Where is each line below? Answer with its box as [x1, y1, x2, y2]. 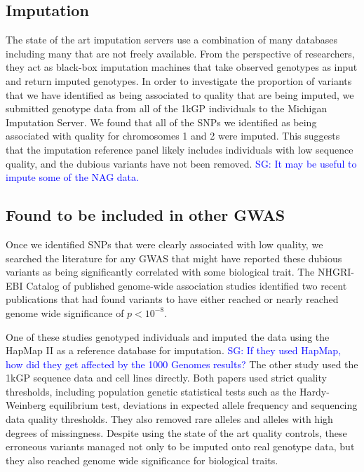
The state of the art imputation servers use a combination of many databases [6, 32, 338, 47]
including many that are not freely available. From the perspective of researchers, [6, 46, 355, 60]
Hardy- [299, 384, 330, 398]
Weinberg [6, 398, 46, 412]
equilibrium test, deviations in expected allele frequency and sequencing [49, 398, 358, 412]
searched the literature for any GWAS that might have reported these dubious [6, 250, 342, 265]
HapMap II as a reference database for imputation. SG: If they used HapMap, [6, 343, 342, 358]
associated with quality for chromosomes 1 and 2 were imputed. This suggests [6, 128, 340, 143]
